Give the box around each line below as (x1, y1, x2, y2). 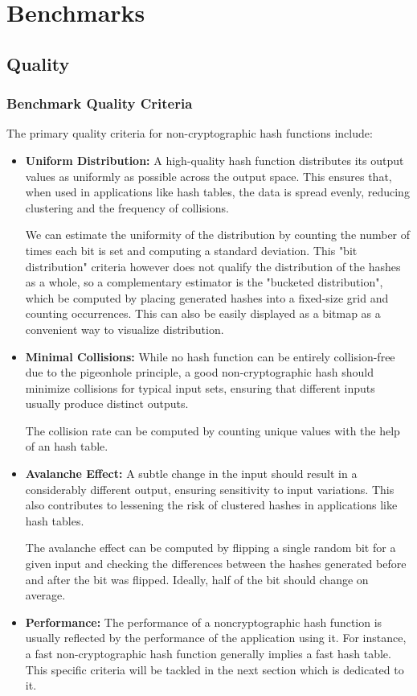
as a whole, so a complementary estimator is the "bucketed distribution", (25, 274, 383, 290)
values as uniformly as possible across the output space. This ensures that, (25, 167, 392, 184)
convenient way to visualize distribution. (25, 320, 224, 337)
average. (25, 587, 66, 603)
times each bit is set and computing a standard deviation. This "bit (25, 241, 358, 258)
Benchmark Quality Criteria (6, 93, 193, 113)
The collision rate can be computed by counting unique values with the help (25, 422, 400, 439)
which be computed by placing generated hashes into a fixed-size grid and (25, 289, 389, 306)
